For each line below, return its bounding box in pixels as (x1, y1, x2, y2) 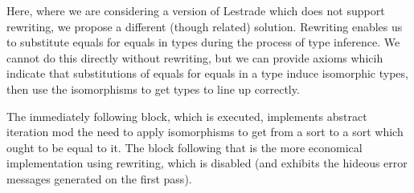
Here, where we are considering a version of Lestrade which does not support (6, 2, 385, 18)
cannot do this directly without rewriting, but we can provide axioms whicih (6, 49, 383, 66)
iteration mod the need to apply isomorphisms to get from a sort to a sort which (6, 123, 404, 140)
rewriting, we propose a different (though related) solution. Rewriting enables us (6, 18, 403, 34)
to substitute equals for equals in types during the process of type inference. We (6, 34, 400, 50)
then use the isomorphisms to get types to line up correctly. (6, 80, 300, 97)
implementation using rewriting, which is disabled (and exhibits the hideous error (6, 155, 408, 171)
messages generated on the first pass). (6, 170, 192, 187)
